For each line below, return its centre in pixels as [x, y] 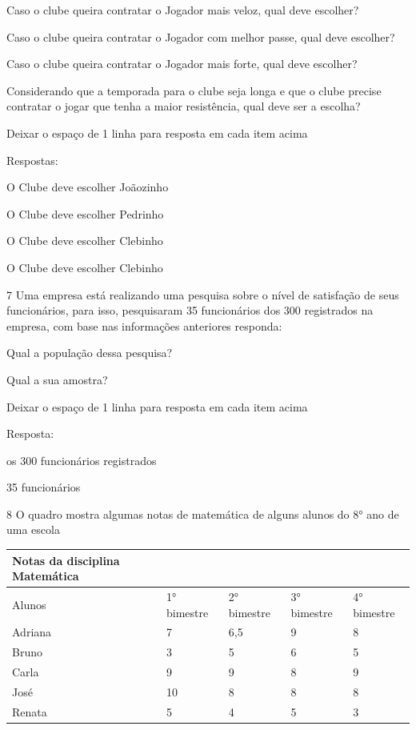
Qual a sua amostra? [57, 379]
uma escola [33, 529]
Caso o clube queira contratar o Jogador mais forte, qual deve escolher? [182, 64]
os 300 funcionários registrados [82, 460]
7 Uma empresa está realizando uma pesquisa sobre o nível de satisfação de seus [203, 294]
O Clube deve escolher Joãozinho [88, 187]
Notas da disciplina [66, 560]
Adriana [32, 632]
